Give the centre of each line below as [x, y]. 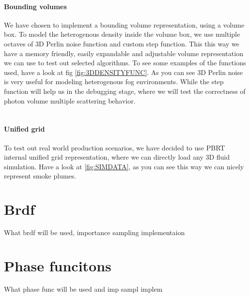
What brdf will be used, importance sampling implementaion [94, 232]
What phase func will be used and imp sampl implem [83, 289]
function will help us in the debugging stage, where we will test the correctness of [125, 91]
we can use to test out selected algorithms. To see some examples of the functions [125, 63]
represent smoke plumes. [40, 176]
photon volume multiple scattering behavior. [70, 100]
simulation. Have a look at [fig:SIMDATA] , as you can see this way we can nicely [124, 166]
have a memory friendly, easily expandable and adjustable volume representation [124, 53]
